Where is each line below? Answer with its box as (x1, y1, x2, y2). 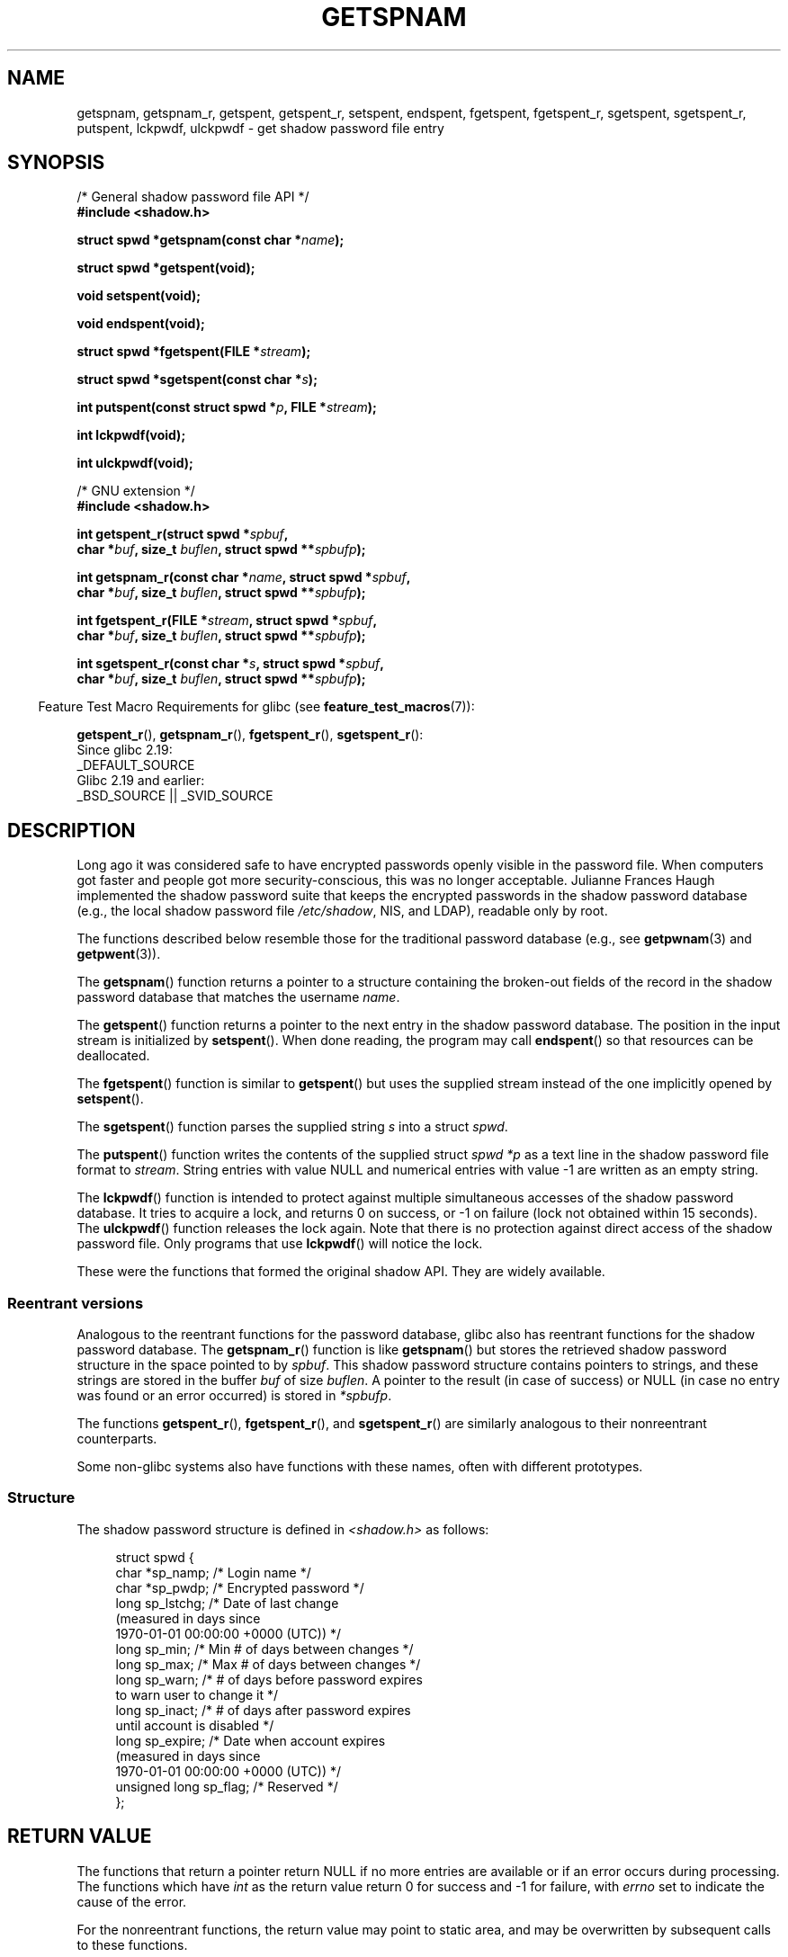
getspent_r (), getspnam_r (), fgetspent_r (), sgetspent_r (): (76, 727, 424, 743)
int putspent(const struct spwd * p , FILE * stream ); (76, 399, 377, 416)
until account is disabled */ (115, 1717, 274, 1733)
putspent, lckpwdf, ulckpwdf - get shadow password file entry (76, 120, 444, 136)
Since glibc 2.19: (76, 742, 173, 758)
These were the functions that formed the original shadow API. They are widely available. (76, 1264, 605, 1280)
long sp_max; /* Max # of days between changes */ (115, 1656, 421, 1672)
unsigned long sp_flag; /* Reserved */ (115, 1778, 338, 1794)
